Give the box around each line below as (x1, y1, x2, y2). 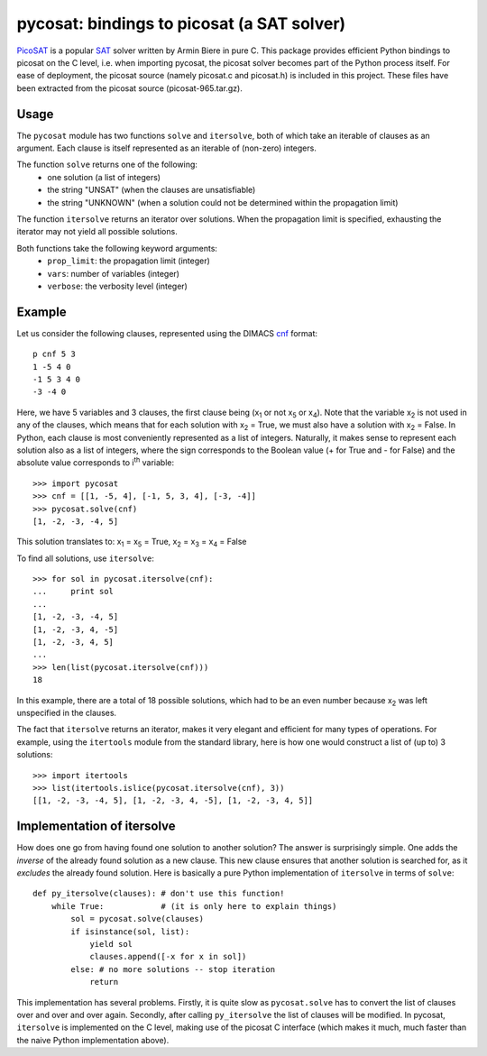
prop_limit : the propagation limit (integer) (47, 255, 211, 266)
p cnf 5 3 (32, 349, 76, 360)
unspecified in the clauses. (16, 707, 117, 718)
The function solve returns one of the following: (16, 159, 198, 170)
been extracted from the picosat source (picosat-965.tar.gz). (16, 82, 243, 94)
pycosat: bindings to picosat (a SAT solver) (16, 14, 346, 33)
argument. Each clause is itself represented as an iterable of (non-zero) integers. (16, 142, 317, 153)
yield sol (89, 939, 133, 949)
